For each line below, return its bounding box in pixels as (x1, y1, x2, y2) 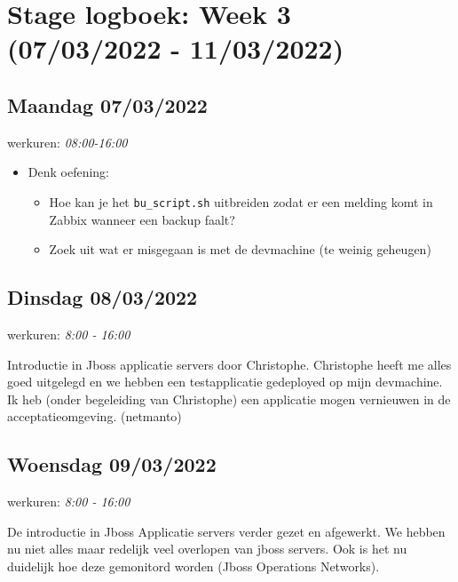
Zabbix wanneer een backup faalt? (49, 210, 235, 228)
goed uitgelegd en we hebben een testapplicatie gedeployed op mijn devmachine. (7, 372, 443, 391)
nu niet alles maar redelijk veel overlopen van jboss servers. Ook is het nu (7, 539, 407, 558)
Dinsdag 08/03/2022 (7, 283, 198, 311)
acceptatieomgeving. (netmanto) (7, 407, 182, 426)
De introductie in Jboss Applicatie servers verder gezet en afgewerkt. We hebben (7, 522, 446, 540)
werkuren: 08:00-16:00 (7, 132, 128, 151)
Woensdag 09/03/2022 (7, 450, 217, 478)
